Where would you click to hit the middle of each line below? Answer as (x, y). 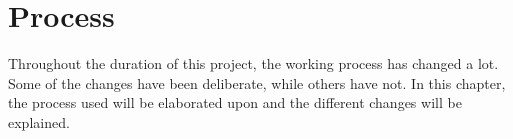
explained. (39, 121)
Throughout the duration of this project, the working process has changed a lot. (253, 63)
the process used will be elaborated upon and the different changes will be (235, 102)
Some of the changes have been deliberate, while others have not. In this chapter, (257, 82)
